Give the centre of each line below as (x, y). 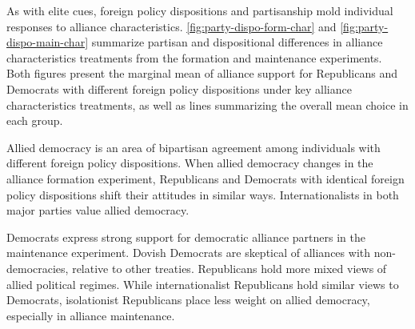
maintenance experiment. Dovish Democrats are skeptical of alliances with (188, 253)
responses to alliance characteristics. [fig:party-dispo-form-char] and (172, 26)
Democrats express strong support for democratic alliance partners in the (186, 237)
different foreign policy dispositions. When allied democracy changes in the (190, 163)
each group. (35, 120)
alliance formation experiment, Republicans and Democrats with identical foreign (206, 178)
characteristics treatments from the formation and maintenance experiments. (194, 57)
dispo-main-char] (48, 42)
